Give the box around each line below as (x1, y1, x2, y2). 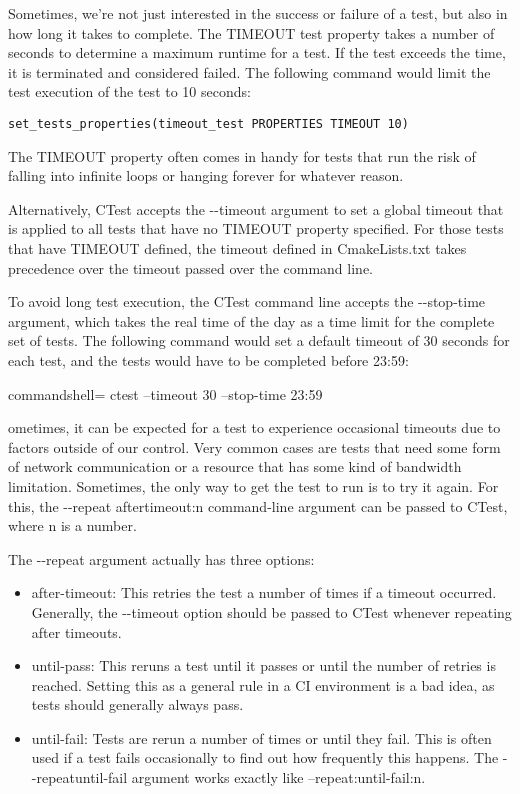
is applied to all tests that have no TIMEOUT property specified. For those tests (8, 218, 504, 239)
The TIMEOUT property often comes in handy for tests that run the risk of (8, 145, 476, 166)
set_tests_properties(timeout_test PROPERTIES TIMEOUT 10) (8, 116, 409, 131)
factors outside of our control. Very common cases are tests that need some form (8, 436, 501, 457)
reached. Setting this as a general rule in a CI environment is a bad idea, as (31, 674, 495, 695)
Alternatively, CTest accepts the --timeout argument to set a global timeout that (8, 198, 504, 219)
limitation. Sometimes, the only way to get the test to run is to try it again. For (8, 475, 499, 496)
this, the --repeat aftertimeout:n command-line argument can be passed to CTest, (8, 495, 508, 516)
